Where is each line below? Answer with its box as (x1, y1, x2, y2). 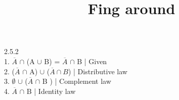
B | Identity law (26, 85, 76, 96)
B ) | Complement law (42, 76, 111, 86)
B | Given (77, 56, 107, 66)
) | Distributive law (68, 66, 127, 76)
